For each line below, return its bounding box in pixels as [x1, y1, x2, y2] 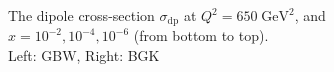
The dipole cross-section [8, 5, 155, 25]
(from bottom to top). [133, 25, 269, 46]
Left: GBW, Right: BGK [8, 45, 160, 66]
